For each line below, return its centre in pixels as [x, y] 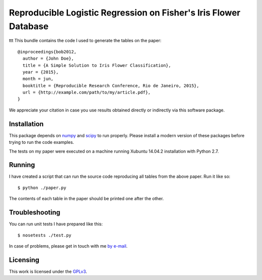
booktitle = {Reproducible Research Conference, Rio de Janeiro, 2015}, [111, 86]
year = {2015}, [41, 72]
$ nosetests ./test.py [45, 235]
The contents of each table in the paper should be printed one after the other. [86, 199]
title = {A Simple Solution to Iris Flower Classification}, [97, 65]
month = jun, [38, 79]
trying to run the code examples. [41, 142]
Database [29, 26]
